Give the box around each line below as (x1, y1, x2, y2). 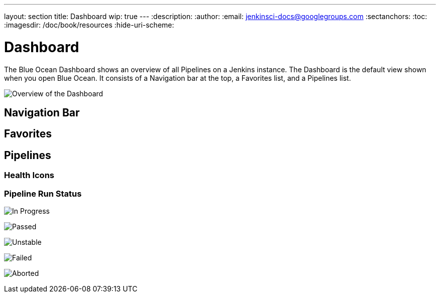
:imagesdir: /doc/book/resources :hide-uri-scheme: (4, 21, 174, 29)
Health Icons (4, 170, 54, 181)
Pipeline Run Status (4, 188, 82, 199)
